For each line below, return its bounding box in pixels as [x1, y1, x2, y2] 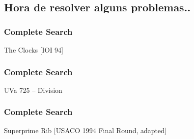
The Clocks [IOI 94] [4, 45, 64, 55]
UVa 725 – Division [4, 84, 62, 95]
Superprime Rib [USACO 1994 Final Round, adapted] [4, 125, 166, 135]
